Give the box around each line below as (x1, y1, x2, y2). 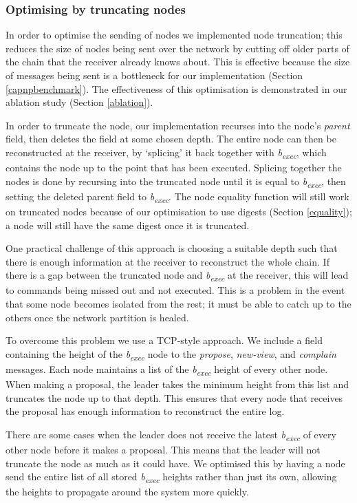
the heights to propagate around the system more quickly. (6, 484, 249, 499)
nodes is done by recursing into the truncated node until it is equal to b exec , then (6, 173, 346, 190)
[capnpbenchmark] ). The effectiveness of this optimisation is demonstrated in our (6, 81, 347, 96)
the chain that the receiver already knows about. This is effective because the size (6, 54, 350, 69)
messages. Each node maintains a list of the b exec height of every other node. (6, 361, 328, 378)
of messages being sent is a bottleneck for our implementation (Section (6, 68, 303, 82)
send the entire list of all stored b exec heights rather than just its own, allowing (6, 469, 337, 485)
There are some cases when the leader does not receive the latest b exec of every (6, 427, 336, 443)
